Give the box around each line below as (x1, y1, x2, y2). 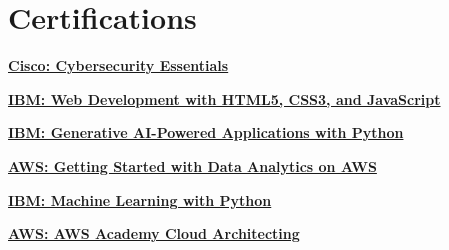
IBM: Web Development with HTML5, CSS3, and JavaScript (8, 88, 441, 109)
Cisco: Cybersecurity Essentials (8, 55, 229, 76)
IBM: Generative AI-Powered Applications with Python (8, 122, 404, 143)
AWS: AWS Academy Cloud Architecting (8, 223, 300, 244)
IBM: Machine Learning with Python (8, 189, 272, 210)
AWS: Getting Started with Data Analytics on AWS (8, 155, 377, 176)
